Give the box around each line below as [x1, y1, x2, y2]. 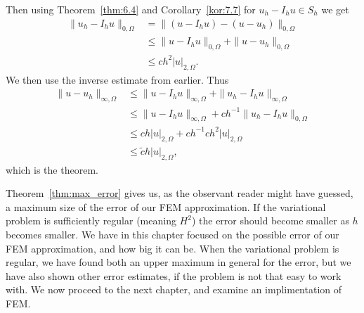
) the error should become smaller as [191, 213, 349, 228]
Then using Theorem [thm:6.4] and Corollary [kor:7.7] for [6, 2, 256, 16]
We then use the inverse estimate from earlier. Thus [6, 72, 229, 87]
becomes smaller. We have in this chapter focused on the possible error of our [6, 227, 339, 242]
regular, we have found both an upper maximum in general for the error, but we [6, 255, 351, 269]
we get [321, 2, 349, 16]
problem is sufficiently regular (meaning [6, 213, 176, 228]
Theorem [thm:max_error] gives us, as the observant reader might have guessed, [6, 186, 353, 200]
